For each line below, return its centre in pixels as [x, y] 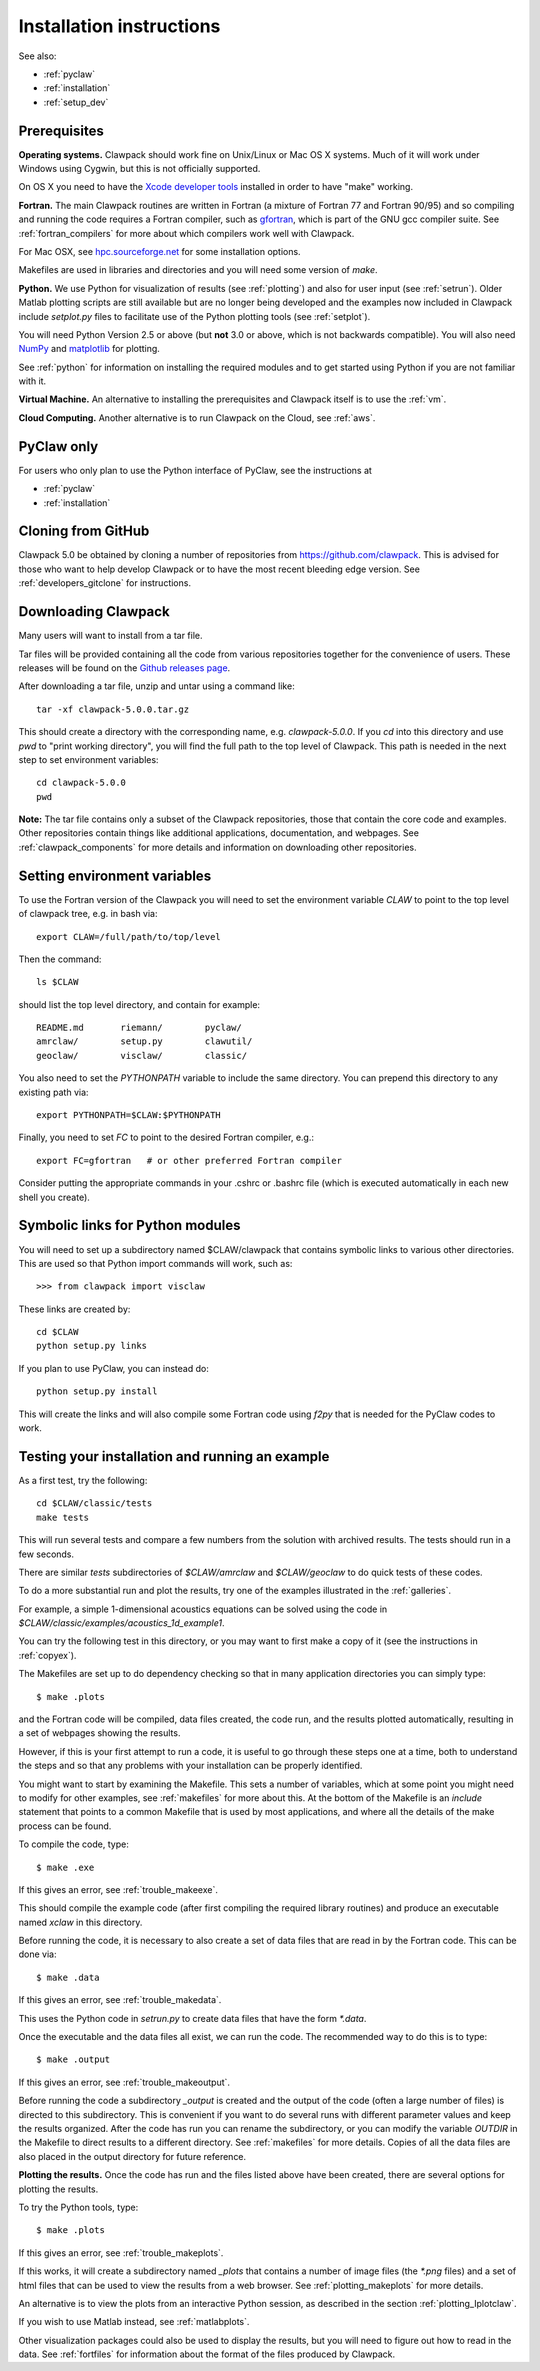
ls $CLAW [57, 982]
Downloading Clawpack [94, 611]
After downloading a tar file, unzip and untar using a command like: [156, 686]
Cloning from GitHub [84, 531]
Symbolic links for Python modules [129, 1225]
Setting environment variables [115, 875]
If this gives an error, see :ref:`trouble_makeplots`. [121, 2252]
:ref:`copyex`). [47, 1655]
